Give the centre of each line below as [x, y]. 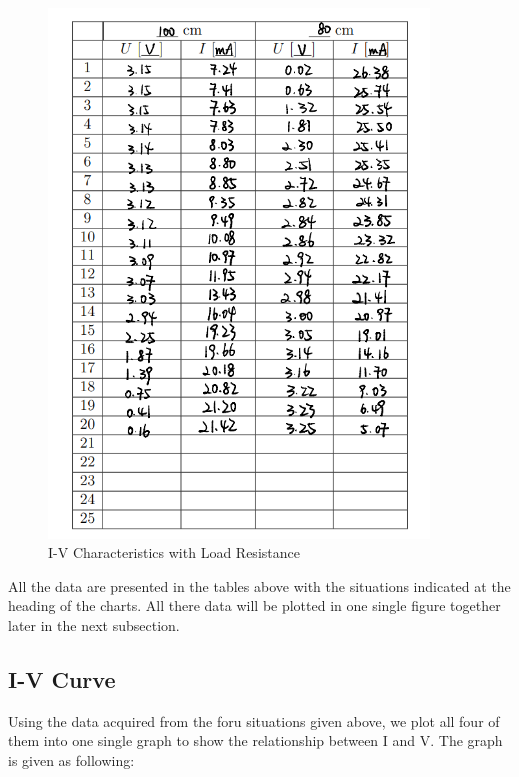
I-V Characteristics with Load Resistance [174, 552]
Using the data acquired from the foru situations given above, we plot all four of [254, 720]
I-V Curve [62, 678]
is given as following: [71, 759]
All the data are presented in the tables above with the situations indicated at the [259, 585]
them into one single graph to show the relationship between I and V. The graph [255, 740]
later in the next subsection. [94, 624]
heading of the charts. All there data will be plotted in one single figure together [254, 605]
